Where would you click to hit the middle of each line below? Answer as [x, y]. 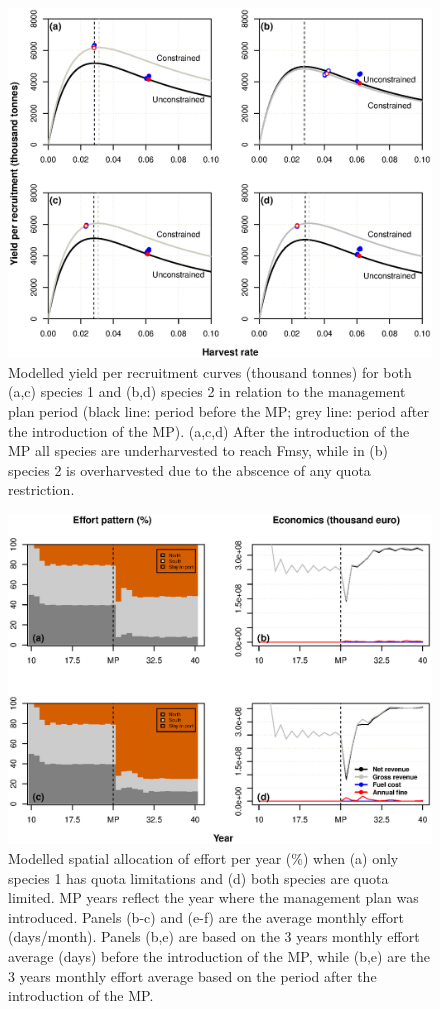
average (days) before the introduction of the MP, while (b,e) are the [219, 956]
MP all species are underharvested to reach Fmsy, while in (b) [198, 450]
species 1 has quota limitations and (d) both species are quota [198, 877]
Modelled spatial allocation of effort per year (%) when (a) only [203, 858]
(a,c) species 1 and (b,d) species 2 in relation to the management [207, 391]
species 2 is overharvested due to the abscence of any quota [189, 469]
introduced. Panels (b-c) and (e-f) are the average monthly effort [206, 916]
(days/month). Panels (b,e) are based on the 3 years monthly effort [214, 936]
